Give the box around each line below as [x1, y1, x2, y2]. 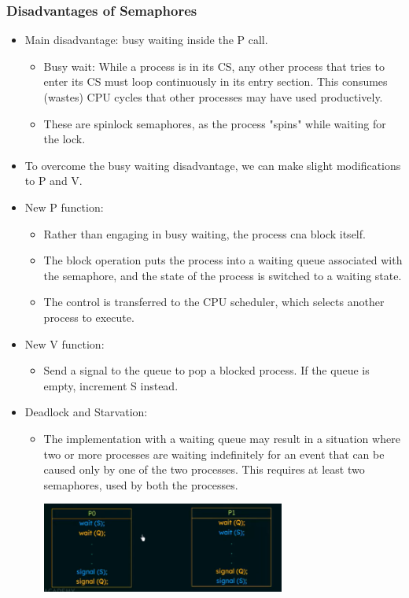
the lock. [43, 131, 86, 147]
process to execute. [43, 308, 134, 325]
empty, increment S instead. [43, 377, 179, 393]
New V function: [24, 335, 105, 352]
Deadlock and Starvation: [24, 404, 148, 420]
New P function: [24, 198, 104, 215]
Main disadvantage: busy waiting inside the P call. [24, 31, 268, 48]
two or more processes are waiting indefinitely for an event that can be [43, 445, 385, 462]
